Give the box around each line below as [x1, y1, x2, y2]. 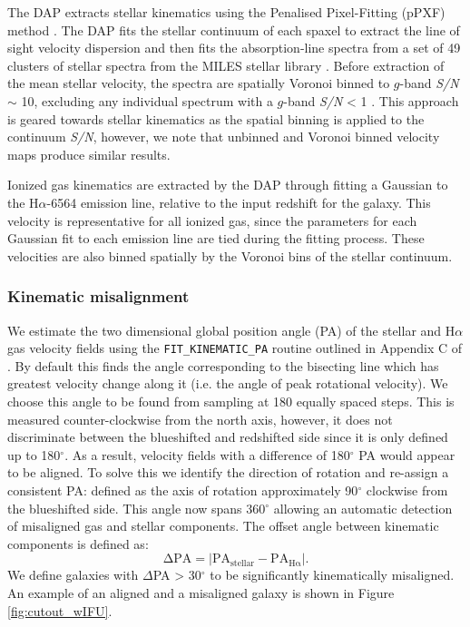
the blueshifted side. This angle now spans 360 [7, 498, 266, 517]
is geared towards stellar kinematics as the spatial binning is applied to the [7, 109, 425, 128]
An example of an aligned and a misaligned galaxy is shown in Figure [7, 583, 395, 602]
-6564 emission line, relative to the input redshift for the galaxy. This [46, 192, 431, 211]
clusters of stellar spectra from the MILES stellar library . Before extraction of [7, 55, 445, 74]
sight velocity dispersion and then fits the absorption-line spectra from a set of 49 [7, 38, 461, 57]
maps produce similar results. [7, 144, 171, 163]
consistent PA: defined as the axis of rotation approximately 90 [7, 480, 358, 499]
